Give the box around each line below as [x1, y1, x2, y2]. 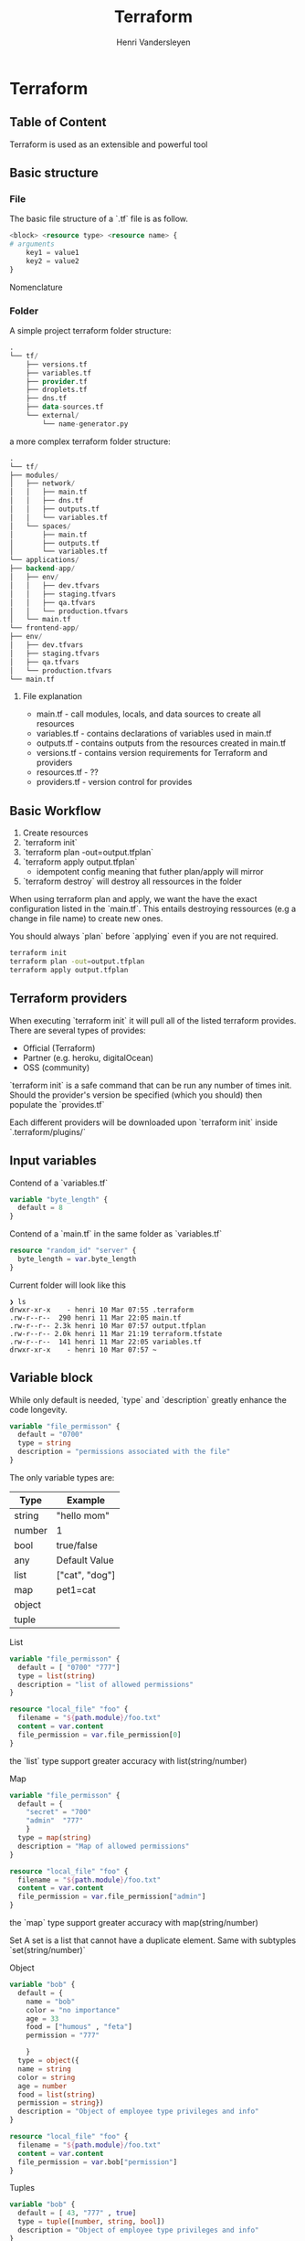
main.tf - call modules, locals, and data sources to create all [36, 708, 262, 719]
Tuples [9, 2183, 35, 2193]
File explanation [22, 691, 83, 702]
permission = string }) [17, 2098, 104, 2108]
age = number [17, 2081, 68, 2090]
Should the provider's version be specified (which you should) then [9, 1089, 263, 1100]
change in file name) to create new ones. [9, 913, 163, 924]
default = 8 [17, 1204, 64, 1213]
